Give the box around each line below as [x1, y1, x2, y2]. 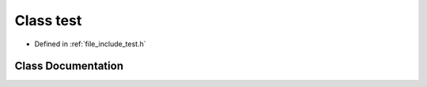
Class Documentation [14, 60, 124, 73]
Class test [14, 12, 82, 29]
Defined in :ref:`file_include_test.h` [34, 39, 146, 49]
